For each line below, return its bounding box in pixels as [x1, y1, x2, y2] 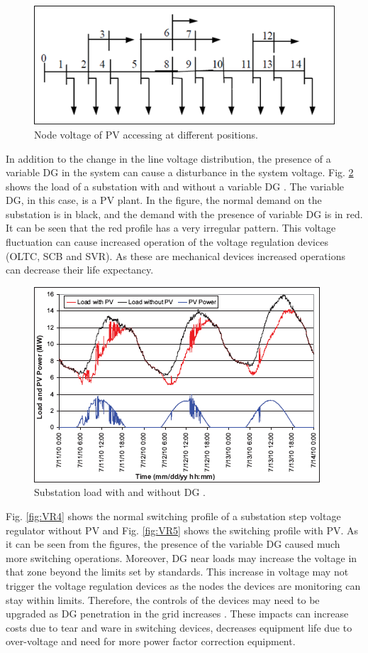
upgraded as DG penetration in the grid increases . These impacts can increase [6, 606, 349, 621]
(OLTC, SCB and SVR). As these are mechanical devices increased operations [6, 248, 345, 263]
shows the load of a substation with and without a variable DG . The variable [6, 178, 345, 193]
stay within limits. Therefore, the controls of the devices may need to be [6, 592, 320, 607]
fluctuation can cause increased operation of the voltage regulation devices [6, 234, 328, 249]
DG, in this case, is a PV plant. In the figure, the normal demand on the [6, 193, 322, 207]
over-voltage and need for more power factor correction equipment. [6, 634, 296, 649]
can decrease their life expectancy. [6, 262, 154, 277]
